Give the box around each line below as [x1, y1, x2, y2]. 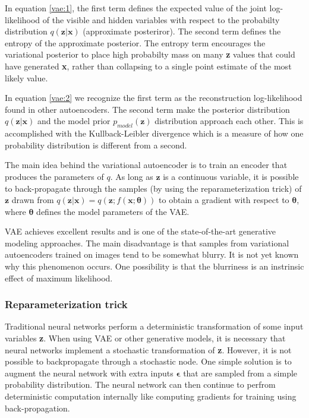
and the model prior [37, 115, 111, 127]
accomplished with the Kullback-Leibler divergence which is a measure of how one [5, 127, 304, 140]
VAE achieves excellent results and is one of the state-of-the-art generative [5, 225, 276, 237]
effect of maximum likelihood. [5, 271, 113, 284]
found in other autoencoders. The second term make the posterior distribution [5, 103, 290, 115]
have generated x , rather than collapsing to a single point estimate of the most [5, 59, 292, 72]
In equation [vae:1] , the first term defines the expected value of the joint [5, 2, 267, 14]
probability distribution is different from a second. [5, 138, 187, 151]
